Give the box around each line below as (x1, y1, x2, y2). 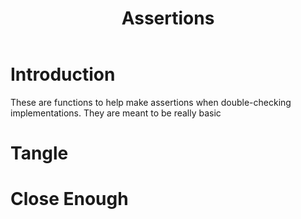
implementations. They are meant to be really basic (10, 107, 222, 119)
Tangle (10, 142, 69, 165)
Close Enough (10, 188, 129, 211)
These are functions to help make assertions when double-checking (10, 96, 292, 108)
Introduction (10, 63, 116, 86)
